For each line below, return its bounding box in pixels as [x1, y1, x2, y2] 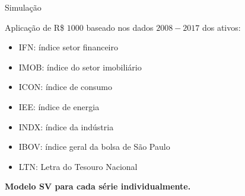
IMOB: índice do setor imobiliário [18, 60, 142, 73]
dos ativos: [202, 21, 241, 33]
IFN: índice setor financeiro [18, 41, 118, 53]
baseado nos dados [86, 21, 154, 33]
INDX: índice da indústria [18, 120, 114, 133]
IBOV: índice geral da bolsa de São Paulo [18, 140, 170, 153]
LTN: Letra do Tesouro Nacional [18, 160, 138, 172]
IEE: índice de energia [18, 100, 100, 113]
